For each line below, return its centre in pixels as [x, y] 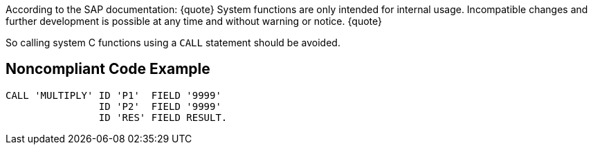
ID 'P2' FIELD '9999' [160, 106]
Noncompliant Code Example [108, 69]
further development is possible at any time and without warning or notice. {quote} [194, 21]
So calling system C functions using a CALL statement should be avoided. [173, 43]
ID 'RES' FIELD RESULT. [163, 117]
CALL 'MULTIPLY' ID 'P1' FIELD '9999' [113, 95]
